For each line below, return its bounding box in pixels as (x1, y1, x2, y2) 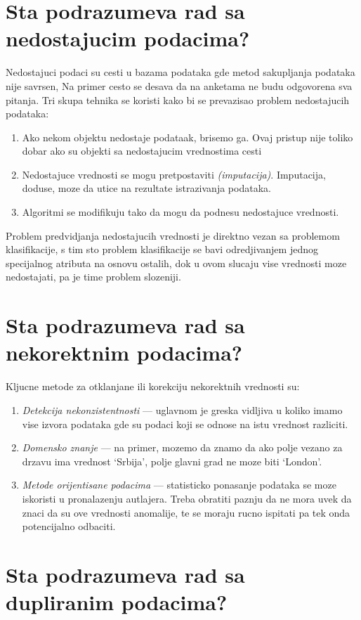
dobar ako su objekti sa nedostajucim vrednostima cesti (22, 143, 262, 158)
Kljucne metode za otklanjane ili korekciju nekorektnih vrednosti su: (6, 379, 300, 394)
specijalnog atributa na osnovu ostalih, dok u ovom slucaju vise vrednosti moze (6, 255, 347, 270)
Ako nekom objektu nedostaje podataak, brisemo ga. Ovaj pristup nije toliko (22, 129, 353, 144)
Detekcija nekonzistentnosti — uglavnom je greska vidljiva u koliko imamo (22, 402, 343, 417)
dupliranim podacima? (6, 588, 228, 616)
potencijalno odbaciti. (22, 519, 116, 534)
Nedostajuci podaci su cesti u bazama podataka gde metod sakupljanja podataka (6, 65, 355, 79)
